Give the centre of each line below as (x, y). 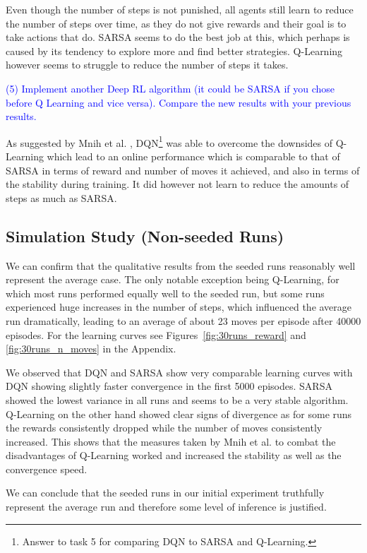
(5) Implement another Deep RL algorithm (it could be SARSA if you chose (170, 88)
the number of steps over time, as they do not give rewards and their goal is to (176, 23)
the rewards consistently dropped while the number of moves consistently (164, 428)
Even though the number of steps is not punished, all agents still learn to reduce (180, 9)
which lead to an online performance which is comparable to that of (193, 156)
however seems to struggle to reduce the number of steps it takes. (147, 65)
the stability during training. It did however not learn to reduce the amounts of (178, 184)
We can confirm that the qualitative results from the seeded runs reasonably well (181, 265)
